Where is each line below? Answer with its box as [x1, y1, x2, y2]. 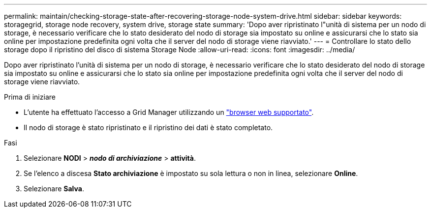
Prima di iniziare [4, 93, 56, 101]
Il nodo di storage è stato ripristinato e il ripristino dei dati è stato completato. [24, 123, 273, 132]
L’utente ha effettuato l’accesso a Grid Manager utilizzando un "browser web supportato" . [24, 108, 314, 116]
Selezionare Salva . [24, 184, 84, 193]
